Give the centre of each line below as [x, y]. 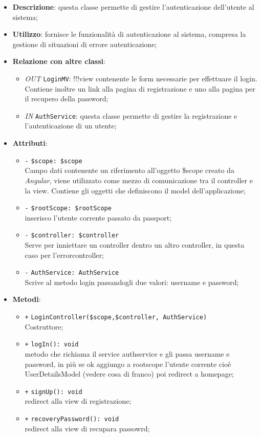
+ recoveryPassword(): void [72, 419]
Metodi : [27, 299]
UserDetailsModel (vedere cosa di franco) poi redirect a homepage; [129, 374]
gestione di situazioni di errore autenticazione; [85, 44]
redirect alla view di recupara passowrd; [87, 428]
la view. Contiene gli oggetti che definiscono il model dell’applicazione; [135, 190]
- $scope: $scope [53, 161]
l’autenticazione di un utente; [71, 126]
